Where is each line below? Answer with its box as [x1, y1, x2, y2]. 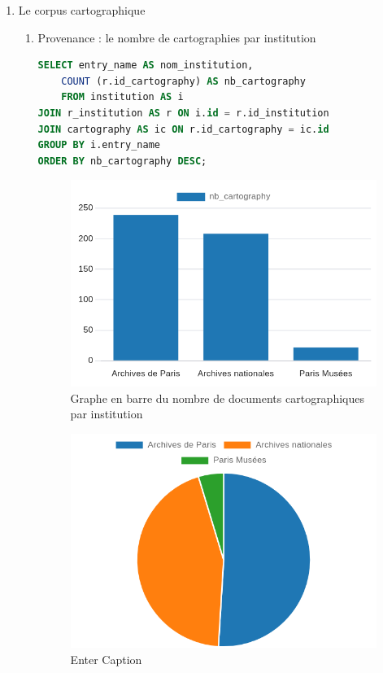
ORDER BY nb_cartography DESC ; [37, 155, 207, 167]
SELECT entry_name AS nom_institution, [37, 59, 254, 72]
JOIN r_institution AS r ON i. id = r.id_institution [37, 107, 329, 119]
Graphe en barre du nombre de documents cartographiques [70, 389, 364, 406]
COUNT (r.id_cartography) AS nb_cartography [61, 75, 306, 87]
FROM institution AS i [61, 91, 184, 103]
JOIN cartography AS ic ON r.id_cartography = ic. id [37, 123, 329, 135]
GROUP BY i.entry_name [37, 139, 160, 151]
